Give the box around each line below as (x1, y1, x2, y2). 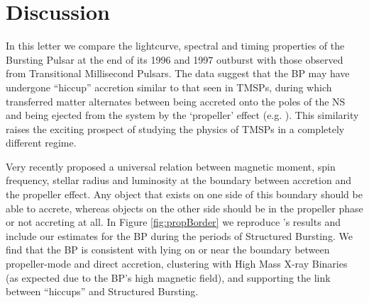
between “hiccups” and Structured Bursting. (6, 284, 199, 299)
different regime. (6, 135, 77, 150)
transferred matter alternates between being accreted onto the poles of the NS (6, 93, 346, 108)
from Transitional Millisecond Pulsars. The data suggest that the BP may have (6, 66, 350, 81)
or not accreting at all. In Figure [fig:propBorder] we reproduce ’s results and (6, 215, 341, 229)
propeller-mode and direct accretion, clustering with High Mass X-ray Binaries (6, 256, 348, 271)
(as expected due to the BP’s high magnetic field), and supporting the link (6, 270, 331, 285)
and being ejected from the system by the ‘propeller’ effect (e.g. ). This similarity (6, 108, 359, 122)
